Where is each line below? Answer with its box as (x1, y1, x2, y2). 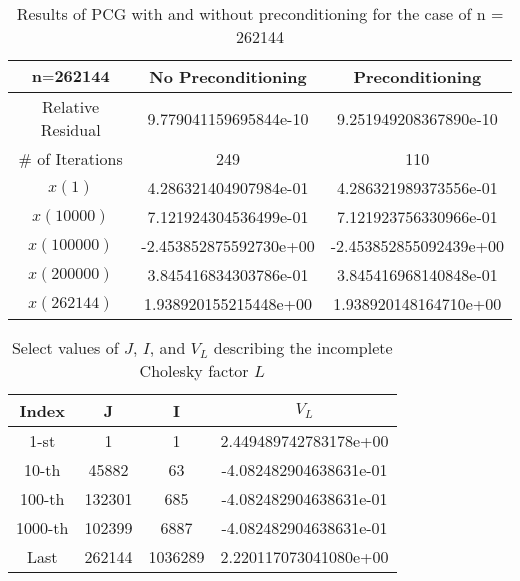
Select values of (11, 336, 119, 359)
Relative (42, 95, 100, 118)
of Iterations (37, 147, 123, 170)
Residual (40, 118, 101, 141)
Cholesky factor (139, 359, 249, 382)
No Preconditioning (149, 65, 307, 88)
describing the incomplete (213, 336, 393, 359)
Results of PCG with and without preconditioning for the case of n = (16, 2, 504, 25)
